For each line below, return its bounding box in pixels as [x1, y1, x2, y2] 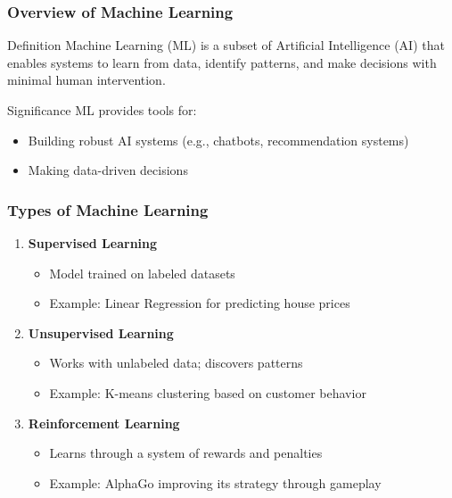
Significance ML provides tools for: [7, 101, 197, 119]
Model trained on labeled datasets [49, 263, 235, 282]
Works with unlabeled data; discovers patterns [49, 353, 303, 372]
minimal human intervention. [7, 71, 166, 89]
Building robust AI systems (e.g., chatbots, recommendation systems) [28, 130, 409, 149]
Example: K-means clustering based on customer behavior [49, 383, 366, 402]
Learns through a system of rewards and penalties [49, 444, 323, 462]
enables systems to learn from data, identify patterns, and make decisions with [7, 53, 437, 71]
